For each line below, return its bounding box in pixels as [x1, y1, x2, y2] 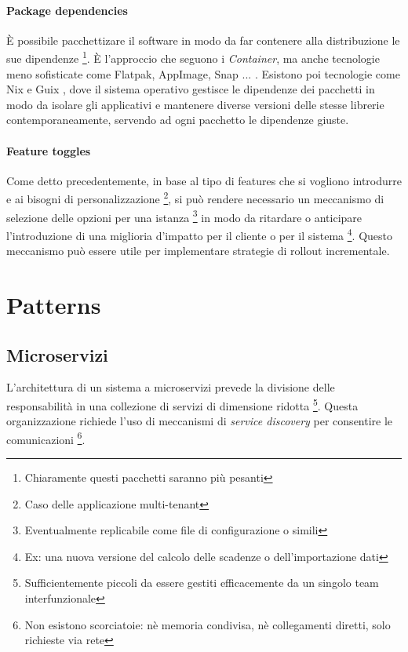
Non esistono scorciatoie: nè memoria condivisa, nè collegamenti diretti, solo [24, 616, 391, 632]
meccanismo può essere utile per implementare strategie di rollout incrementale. [6, 242, 390, 259]
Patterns [6, 288, 101, 320]
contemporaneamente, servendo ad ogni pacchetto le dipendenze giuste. [6, 111, 349, 128]
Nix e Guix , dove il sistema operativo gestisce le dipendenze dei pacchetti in [6, 81, 375, 97]
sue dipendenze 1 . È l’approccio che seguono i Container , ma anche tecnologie [6, 48, 380, 67]
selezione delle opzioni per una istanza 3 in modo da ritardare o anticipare [6, 206, 362, 225]
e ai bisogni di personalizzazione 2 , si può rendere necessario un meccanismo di [6, 188, 384, 207]
